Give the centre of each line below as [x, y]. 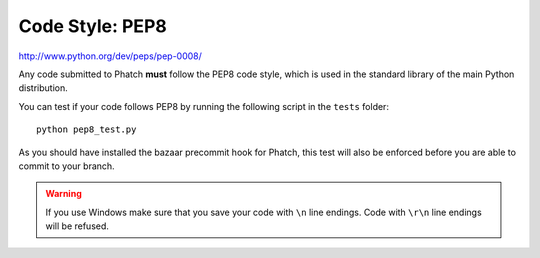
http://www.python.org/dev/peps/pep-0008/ [110, 56]
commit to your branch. [66, 166]
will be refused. [77, 226]
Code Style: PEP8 [92, 26]
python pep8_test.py [86, 129]
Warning [63, 194]
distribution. [43, 88]
